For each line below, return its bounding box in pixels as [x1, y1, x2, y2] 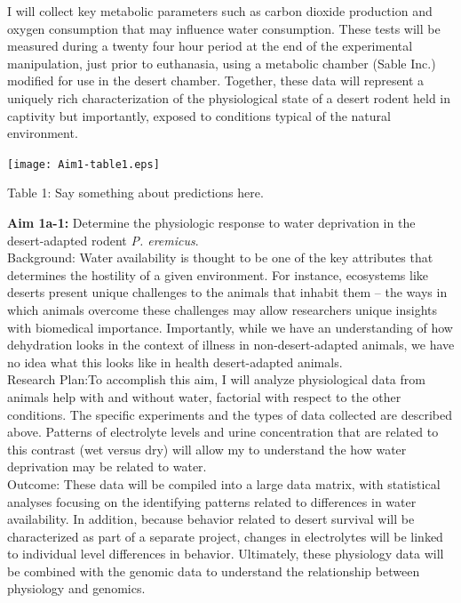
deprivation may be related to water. [7, 457, 207, 476]
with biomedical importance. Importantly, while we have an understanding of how [7, 318, 453, 336]
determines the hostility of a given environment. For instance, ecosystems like [7, 265, 429, 284]
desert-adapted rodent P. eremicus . [7, 230, 199, 249]
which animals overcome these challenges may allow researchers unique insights [7, 300, 438, 318]
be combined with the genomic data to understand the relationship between [7, 561, 420, 580]
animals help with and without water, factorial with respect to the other [7, 387, 401, 406]
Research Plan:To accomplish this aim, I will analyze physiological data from [7, 370, 425, 389]
